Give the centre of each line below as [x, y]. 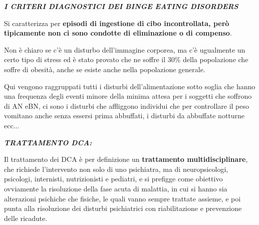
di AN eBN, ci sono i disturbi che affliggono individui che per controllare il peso [127, 105]
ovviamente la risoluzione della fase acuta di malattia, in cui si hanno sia [116, 188]
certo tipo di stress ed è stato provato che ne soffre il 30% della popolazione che [126, 59]
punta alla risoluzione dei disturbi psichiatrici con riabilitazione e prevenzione [123, 208]
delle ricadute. [26, 218]
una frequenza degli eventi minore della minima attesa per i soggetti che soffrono [128, 96]
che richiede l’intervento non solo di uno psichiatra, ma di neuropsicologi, [116, 169]
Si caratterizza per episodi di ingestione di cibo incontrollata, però [117, 23]
